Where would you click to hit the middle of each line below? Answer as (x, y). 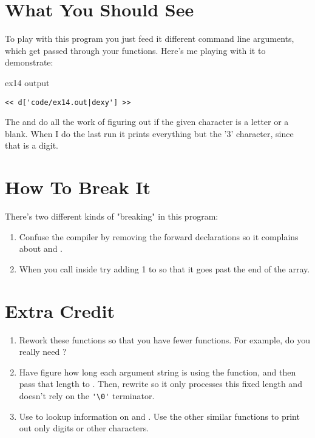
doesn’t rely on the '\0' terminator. (87, 395)
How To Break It (78, 187)
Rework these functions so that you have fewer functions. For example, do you (164, 339)
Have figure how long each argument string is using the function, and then (157, 372)
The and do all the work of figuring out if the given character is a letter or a (147, 122)
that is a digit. (32, 145)
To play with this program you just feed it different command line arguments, (150, 39)
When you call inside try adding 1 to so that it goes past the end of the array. (164, 268)
